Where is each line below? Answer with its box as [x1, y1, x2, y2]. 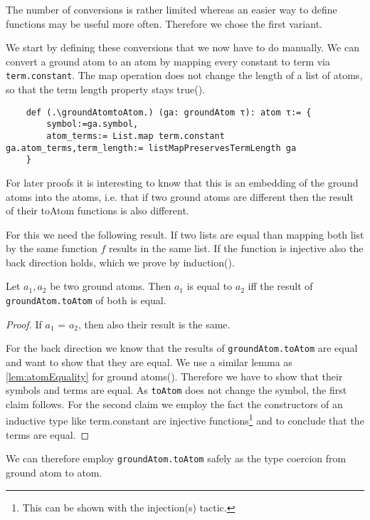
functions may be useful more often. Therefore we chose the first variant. [6, 16, 322, 31]
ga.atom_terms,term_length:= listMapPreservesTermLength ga [6, 142, 297, 153]
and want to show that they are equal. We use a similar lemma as [6, 354, 292, 369]
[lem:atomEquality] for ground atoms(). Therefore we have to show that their [6, 368, 343, 383]
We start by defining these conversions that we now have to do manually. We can [6, 40, 359, 55]
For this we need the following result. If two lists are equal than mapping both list [6, 227, 364, 241]
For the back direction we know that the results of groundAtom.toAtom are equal [6, 340, 358, 355]
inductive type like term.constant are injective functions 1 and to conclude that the [6, 411, 364, 428]
